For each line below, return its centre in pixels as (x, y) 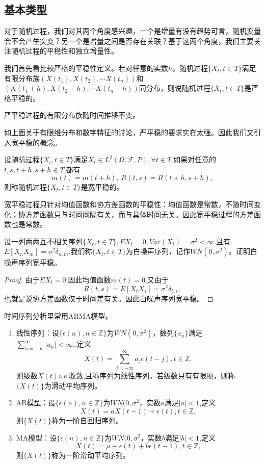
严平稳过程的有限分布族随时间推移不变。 (72, 115)
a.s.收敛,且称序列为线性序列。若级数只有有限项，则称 (147, 376)
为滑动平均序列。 (73, 385)
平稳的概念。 (39, 142)
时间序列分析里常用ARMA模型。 (58, 315)
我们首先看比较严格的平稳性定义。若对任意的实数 (86, 68)
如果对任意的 (194, 159)
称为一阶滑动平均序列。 (90, 455)
